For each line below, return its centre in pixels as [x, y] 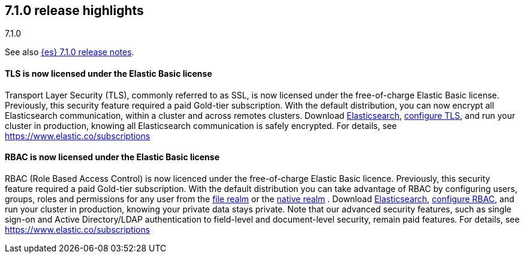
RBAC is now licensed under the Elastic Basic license [112, 157]
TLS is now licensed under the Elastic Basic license [109, 74]
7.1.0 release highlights [74, 10]
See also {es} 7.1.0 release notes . [70, 52]
